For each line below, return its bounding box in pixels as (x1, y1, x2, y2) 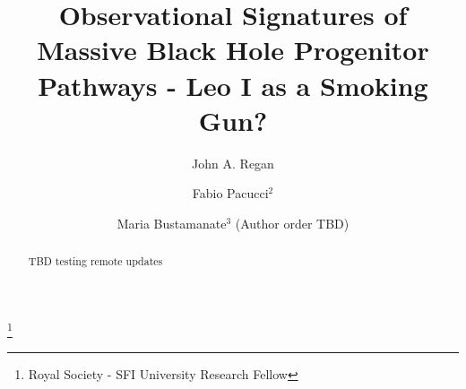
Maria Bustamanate (116, 213, 227, 232)
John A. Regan (192, 153, 274, 172)
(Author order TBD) (235, 213, 349, 232)
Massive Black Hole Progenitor (37, 31, 429, 68)
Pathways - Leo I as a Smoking (38, 66, 428, 103)
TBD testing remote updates (28, 254, 163, 269)
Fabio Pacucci (192, 184, 269, 203)
